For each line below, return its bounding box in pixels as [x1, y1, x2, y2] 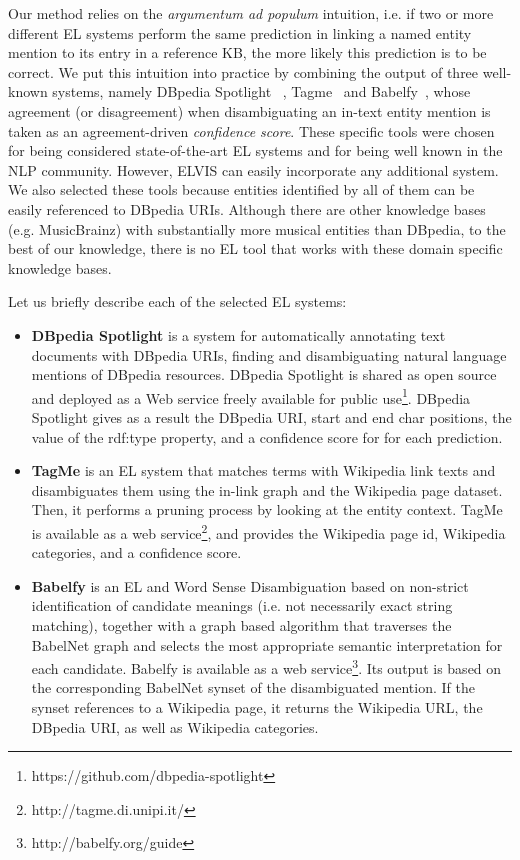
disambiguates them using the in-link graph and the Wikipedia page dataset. [31, 479, 503, 500]
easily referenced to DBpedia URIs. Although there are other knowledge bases [8, 198, 486, 219]
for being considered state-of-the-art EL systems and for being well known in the [8, 140, 503, 161]
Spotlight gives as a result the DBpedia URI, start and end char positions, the [31, 406, 512, 427]
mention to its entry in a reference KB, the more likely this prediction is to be [8, 42, 487, 63]
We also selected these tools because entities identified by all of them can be [8, 179, 475, 200]
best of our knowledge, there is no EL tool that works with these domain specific [8, 238, 503, 259]
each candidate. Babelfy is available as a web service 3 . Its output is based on [31, 655, 502, 678]
